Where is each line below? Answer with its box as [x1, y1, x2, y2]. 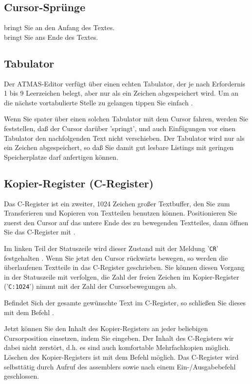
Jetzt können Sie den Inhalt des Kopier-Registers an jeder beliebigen [4, 323, 208, 334]
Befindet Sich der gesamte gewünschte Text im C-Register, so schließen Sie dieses [4, 298, 246, 308]
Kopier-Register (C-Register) [4, 175, 154, 190]
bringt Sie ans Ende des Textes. [4, 32, 98, 42]
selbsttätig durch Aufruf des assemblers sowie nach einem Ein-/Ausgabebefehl [4, 361, 236, 371]
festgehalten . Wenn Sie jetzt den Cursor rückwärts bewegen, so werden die [4, 252, 228, 263]
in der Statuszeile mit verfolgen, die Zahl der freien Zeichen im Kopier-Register [4, 271, 239, 282]
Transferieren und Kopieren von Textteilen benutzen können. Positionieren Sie [4, 208, 237, 218]
